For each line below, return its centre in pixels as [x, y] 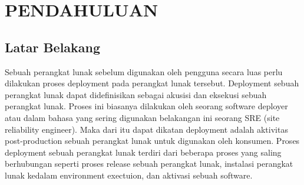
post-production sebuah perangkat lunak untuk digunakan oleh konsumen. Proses [152, 141]
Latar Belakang [53, 47]
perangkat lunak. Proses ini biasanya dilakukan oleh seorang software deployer [146, 106]
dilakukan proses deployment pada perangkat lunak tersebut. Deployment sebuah [152, 83]
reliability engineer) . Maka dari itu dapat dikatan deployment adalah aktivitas [146, 129]
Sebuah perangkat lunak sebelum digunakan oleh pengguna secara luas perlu [144, 71]
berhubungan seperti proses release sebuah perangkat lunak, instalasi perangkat [149, 164]
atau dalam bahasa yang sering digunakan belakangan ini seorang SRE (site [142, 117]
